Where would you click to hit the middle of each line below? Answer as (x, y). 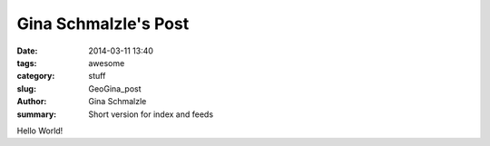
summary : (37, 114)
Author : (32, 102)
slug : (26, 88)
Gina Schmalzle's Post (103, 24)
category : (36, 76)
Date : (27, 51)
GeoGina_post (115, 88)
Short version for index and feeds (151, 114)
